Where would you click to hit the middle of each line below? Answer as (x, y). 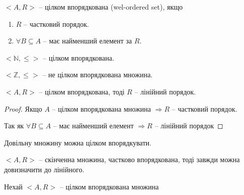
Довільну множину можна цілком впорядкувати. (78, 142)
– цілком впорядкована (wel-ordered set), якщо (111, 7)
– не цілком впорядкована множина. (98, 75)
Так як (14, 126)
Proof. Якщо (23, 108)
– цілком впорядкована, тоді (82, 91)
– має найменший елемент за (87, 41)
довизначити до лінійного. (44, 169)
